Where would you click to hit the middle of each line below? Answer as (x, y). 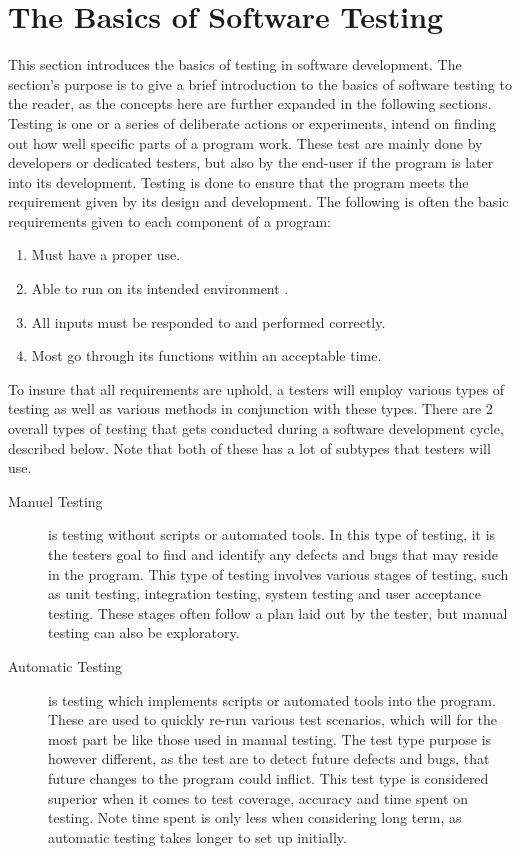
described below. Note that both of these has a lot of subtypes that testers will (249, 447)
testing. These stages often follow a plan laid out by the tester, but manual (278, 612)
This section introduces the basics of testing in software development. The (235, 64)
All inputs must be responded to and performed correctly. (208, 321)
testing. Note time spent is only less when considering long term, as (255, 817)
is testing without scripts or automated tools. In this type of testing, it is (272, 534)
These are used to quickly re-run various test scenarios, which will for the (273, 719)
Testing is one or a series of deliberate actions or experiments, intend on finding (252, 122)
